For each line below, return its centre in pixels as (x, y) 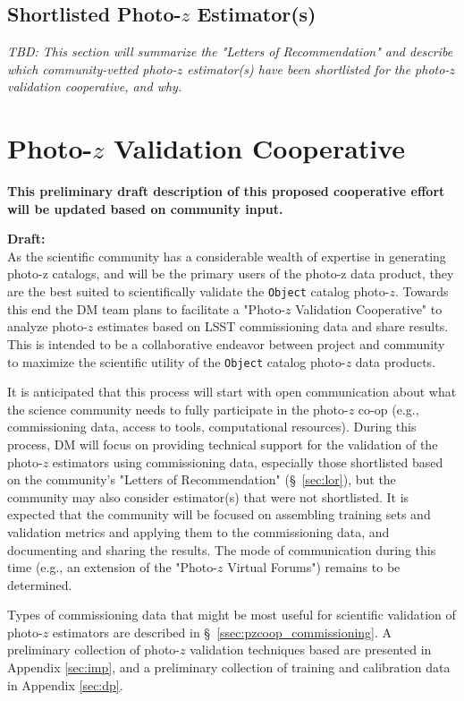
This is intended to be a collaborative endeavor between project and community (226, 343)
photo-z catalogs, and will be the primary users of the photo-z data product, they (231, 274)
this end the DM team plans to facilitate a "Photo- (147, 308)
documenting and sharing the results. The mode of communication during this (222, 549)
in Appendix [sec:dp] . (65, 684)
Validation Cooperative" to (369, 308)
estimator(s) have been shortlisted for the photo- (318, 68)
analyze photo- (47, 326)
